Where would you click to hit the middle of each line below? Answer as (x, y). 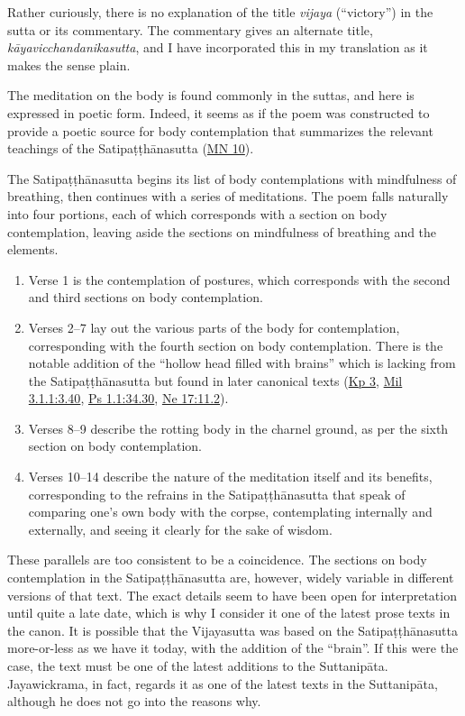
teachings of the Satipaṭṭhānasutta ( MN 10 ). (131, 148)
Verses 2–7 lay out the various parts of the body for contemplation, (214, 327)
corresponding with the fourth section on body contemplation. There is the (236, 345)
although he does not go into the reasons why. (134, 701)
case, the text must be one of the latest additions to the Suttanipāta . (198, 666)
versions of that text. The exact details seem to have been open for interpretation (232, 595)
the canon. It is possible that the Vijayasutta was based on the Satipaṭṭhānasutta (232, 630)
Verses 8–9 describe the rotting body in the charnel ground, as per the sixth (238, 428)
